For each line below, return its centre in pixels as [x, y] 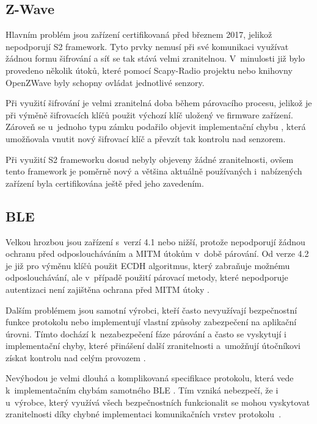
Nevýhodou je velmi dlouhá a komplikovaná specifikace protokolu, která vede [150, 378]
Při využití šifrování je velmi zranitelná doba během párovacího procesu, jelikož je [159, 103]
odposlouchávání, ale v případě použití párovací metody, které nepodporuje [147, 277]
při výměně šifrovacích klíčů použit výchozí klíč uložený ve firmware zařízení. [149, 114]
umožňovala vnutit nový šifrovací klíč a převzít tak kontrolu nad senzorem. [146, 138]
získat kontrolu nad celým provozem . [76, 357]
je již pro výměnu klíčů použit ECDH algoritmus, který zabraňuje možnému [148, 265]
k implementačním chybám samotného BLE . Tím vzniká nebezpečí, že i [142, 390]
